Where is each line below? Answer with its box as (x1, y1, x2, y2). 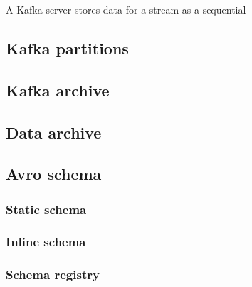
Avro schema (6, 163, 102, 185)
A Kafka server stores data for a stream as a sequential (6, 2, 246, 16)
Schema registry (6, 266, 100, 283)
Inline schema (6, 233, 86, 251)
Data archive (6, 121, 102, 143)
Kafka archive (6, 79, 110, 101)
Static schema (6, 200, 87, 218)
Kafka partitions (6, 36, 129, 59)
